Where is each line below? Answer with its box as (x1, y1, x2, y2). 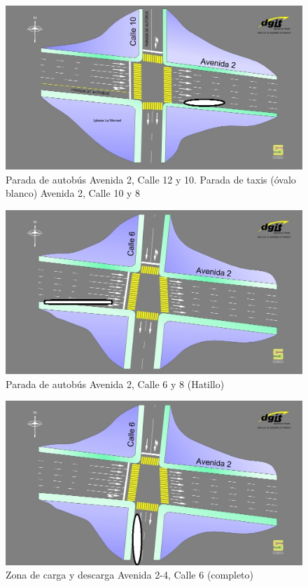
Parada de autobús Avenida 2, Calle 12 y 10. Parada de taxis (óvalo (6, 172, 296, 186)
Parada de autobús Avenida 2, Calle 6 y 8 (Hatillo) (6, 376, 225, 391)
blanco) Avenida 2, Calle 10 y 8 (6, 186, 141, 200)
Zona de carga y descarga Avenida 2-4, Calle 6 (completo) (6, 567, 254, 582)
